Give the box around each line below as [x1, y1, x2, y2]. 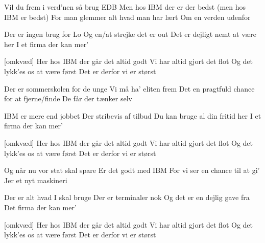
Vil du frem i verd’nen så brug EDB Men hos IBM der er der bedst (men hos [4, 2, 246, 12]
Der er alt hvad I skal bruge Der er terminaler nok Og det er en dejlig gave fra [4, 192, 250, 203]
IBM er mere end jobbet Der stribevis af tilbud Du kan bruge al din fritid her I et [4, 110, 261, 121]
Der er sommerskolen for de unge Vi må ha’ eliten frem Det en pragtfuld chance [4, 83, 255, 94]
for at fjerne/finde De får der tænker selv [4, 93, 132, 104]
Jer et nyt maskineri [4, 174, 67, 185]
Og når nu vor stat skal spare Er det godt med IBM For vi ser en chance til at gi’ [4, 165, 260, 175]
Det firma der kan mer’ [4, 202, 77, 212]
